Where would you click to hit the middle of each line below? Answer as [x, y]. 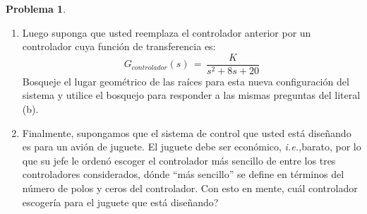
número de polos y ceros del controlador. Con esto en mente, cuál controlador [190, 188]
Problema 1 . [36, 8]
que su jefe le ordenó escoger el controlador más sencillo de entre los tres [179, 160]
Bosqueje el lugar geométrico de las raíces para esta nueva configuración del [186, 81]
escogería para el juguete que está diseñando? [120, 202]
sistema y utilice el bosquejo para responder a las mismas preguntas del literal [191, 95]
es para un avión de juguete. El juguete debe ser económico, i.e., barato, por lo [192, 147]
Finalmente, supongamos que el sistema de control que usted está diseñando [187, 132]
